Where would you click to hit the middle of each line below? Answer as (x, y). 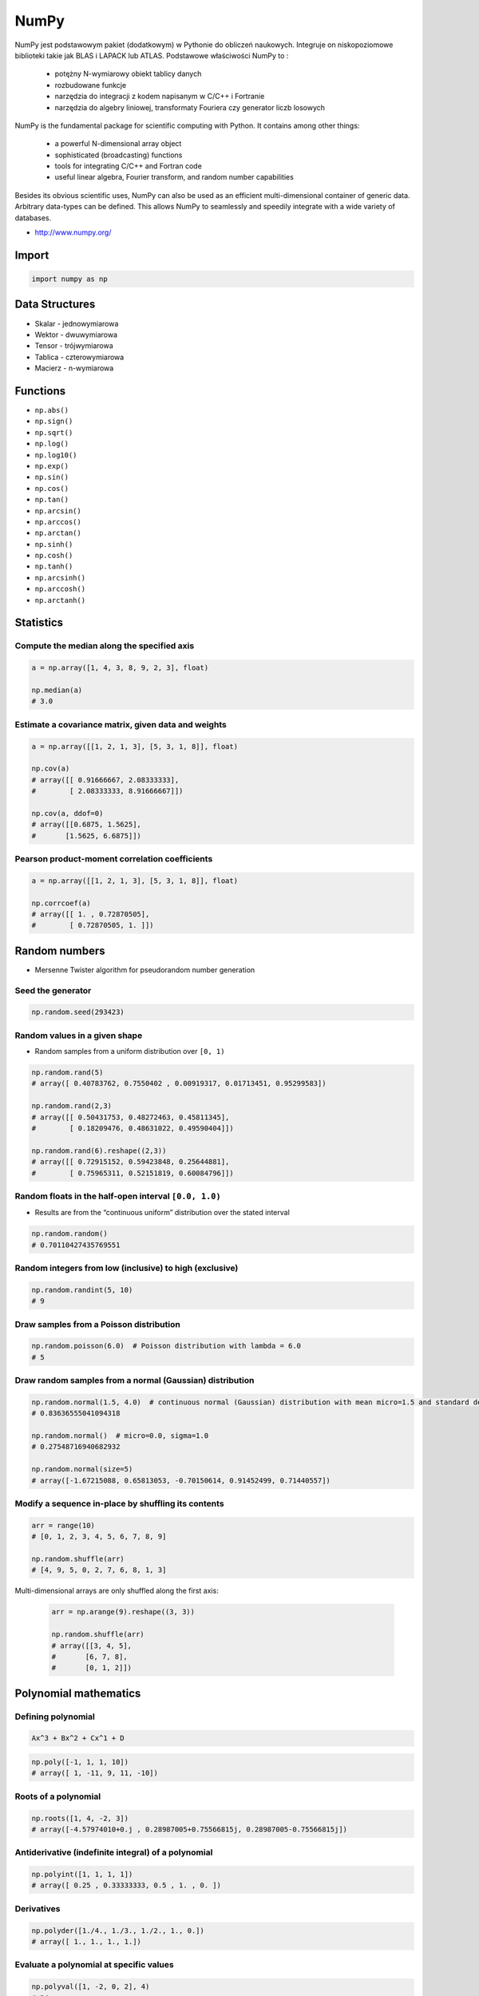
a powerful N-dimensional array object (118, 144)
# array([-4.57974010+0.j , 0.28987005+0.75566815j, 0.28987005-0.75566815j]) (189, 1829)
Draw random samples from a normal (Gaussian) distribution (135, 1380)
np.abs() (52, 410)
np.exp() (52, 466)
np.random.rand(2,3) (71, 1106)
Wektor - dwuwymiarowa (76, 335)
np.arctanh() (60, 600)
